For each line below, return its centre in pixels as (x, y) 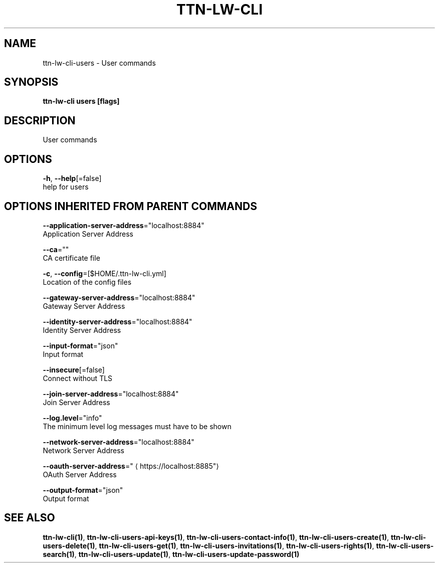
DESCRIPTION (40, 120)
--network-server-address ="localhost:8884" (119, 442)
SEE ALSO (30, 518)
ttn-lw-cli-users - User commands (99, 63)
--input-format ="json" (80, 345)
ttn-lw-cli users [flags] (81, 101)
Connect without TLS (78, 378)
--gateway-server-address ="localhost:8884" (119, 297)
